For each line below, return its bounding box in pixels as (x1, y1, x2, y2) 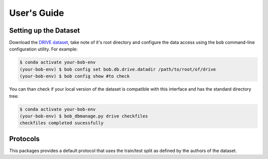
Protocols (9, 134, 40, 143)
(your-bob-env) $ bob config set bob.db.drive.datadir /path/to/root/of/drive (19, 66, 216, 72)
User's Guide (9, 7, 65, 18)
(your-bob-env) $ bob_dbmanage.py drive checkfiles (19, 113, 148, 119)
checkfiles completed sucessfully (19, 120, 104, 126)
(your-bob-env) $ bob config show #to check (19, 73, 130, 79)
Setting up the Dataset (9, 26, 80, 35)
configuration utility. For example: (9, 46, 78, 52)
